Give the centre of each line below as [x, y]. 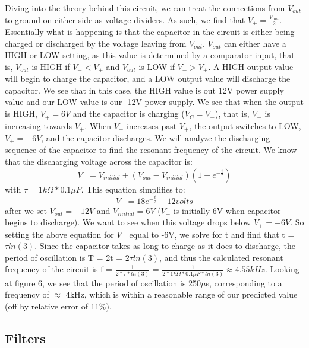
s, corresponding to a [244, 282]
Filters [25, 338]
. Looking [282, 269]
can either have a [255, 43]
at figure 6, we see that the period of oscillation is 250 [103, 282]
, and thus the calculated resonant [221, 257]
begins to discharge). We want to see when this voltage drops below [128, 222]
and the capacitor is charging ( [129, 114]
